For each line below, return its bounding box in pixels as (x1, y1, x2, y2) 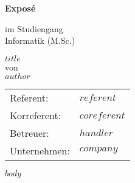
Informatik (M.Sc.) (5, 34, 75, 47)
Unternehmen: (10, 143, 70, 158)
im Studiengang (5, 22, 63, 35)
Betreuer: (10, 126, 49, 140)
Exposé (5, 2, 36, 14)
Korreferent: (10, 108, 61, 123)
